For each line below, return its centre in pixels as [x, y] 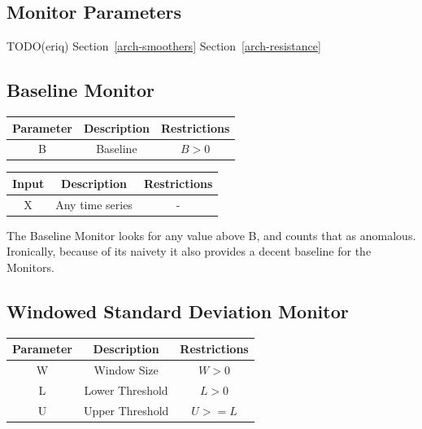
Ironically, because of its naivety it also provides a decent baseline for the [189, 251]
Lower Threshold [126, 390]
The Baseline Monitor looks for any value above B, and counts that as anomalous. [211, 235]
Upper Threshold [126, 410]
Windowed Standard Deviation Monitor [178, 311]
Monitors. [30, 267]
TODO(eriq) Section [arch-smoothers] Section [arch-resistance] [164, 46]
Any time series [94, 204]
